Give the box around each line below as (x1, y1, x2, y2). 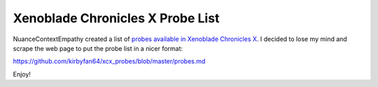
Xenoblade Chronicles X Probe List (13, 10, 220, 26)
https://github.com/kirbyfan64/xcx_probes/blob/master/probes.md (13, 57, 206, 65)
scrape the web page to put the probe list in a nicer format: (13, 44, 183, 52)
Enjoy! (13, 70, 31, 78)
